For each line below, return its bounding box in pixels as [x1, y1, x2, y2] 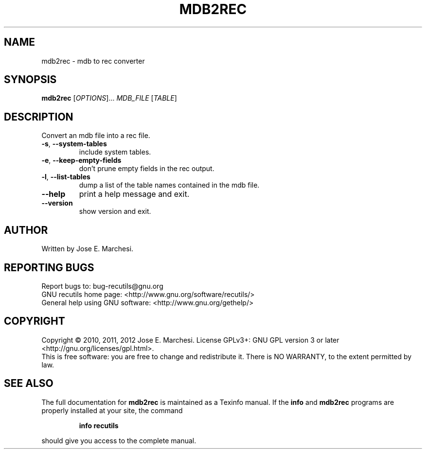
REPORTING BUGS [4, 261, 94, 274]
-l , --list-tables [41, 173, 90, 181]
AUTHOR [4, 224, 48, 236]
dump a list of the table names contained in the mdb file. [79, 181, 260, 190]
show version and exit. [79, 207, 151, 216]
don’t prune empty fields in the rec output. [79, 164, 214, 173]
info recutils [79, 421, 119, 430]
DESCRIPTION [4, 110, 73, 123]
